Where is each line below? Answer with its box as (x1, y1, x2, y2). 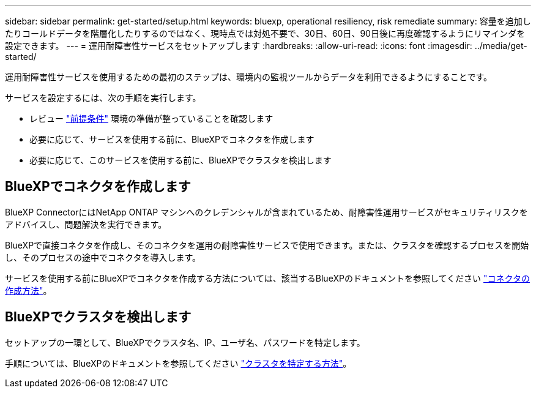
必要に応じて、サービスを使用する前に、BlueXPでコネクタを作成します (29, 134, 315, 144)
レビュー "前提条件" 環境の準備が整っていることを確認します (29, 113, 274, 124)
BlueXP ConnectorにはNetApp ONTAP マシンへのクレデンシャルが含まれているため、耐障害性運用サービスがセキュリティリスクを (5, 206, 528, 217)
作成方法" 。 (5, 285, 52, 296)
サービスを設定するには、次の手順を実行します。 (5, 92, 201, 103)
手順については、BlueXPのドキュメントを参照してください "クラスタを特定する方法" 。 (5, 357, 352, 369)
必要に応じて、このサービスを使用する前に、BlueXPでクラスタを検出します (29, 155, 332, 165)
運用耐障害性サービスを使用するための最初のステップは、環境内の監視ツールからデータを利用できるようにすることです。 (5, 72, 493, 82)
